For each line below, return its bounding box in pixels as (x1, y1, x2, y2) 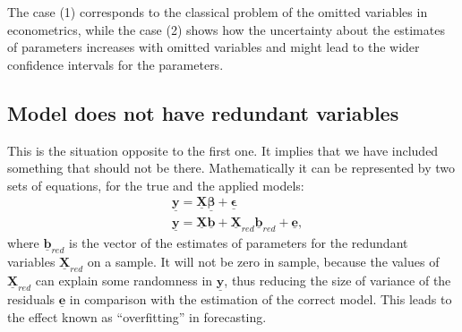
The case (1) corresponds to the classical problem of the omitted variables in (7, 3, 428, 21)
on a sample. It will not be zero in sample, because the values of (87, 251, 440, 270)
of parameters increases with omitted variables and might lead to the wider (7, 38, 420, 56)
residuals (7, 290, 56, 309)
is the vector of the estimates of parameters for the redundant (68, 233, 408, 251)
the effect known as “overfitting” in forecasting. (7, 307, 267, 326)
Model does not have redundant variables (7, 98, 399, 126)
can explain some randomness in (35, 270, 213, 289)
